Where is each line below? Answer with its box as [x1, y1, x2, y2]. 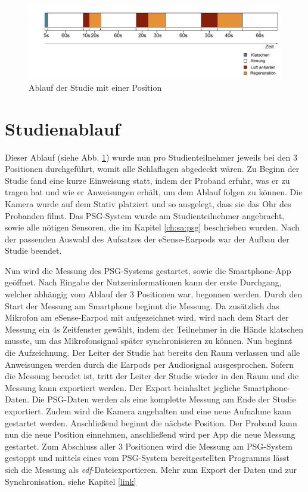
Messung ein [5, 322, 50, 335]
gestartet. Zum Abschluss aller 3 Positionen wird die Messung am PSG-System [5, 439, 293, 452]
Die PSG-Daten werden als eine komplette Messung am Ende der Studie [32, 393, 296, 405]
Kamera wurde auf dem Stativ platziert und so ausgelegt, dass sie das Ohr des [5, 197, 291, 210]
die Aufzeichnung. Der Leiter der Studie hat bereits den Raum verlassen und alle [5, 346, 300, 359]
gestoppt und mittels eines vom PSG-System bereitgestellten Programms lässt [5, 451, 290, 464]
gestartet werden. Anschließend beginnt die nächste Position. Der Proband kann [5, 416, 297, 429]
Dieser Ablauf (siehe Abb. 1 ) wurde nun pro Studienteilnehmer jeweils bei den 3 [5, 150, 297, 163]
